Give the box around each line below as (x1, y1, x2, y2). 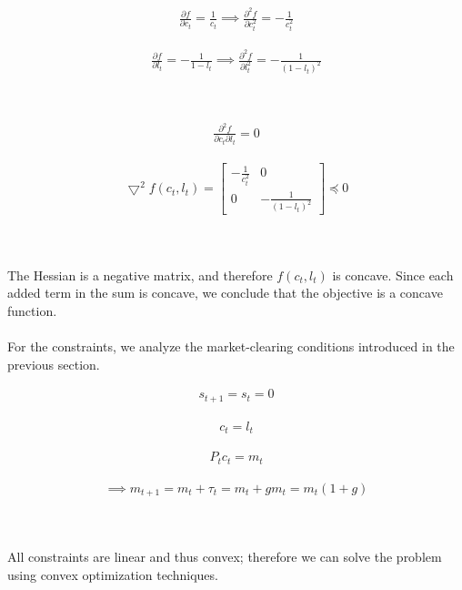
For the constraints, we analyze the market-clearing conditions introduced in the (7, 337, 455, 356)
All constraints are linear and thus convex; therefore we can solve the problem (7, 547, 442, 566)
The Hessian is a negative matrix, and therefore (7, 265, 273, 284)
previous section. (7, 354, 100, 373)
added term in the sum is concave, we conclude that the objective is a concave (7, 283, 443, 302)
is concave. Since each (332, 265, 454, 284)
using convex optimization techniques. (7, 565, 218, 584)
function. (7, 300, 57, 320)
